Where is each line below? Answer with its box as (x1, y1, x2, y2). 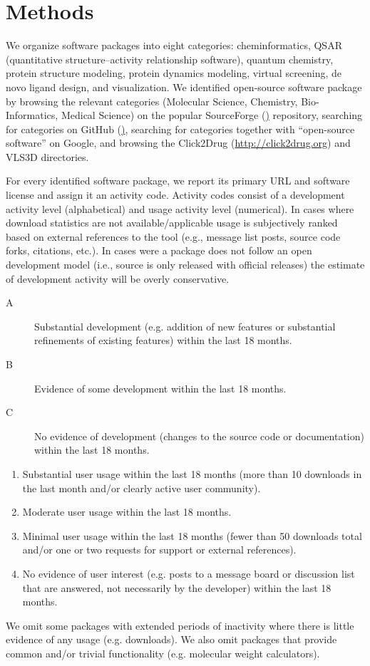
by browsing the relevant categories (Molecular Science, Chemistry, (6, 93, 298, 108)
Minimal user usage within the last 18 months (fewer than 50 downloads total (22, 528, 362, 543)
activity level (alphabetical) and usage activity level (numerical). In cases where (6, 201, 354, 216)
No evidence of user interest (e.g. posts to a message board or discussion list (22, 566, 355, 581)
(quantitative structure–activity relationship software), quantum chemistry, (6, 51, 334, 66)
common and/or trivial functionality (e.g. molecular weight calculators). (6, 645, 320, 660)
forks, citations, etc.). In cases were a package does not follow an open (6, 243, 312, 258)
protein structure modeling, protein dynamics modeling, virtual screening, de (6, 66, 342, 80)
